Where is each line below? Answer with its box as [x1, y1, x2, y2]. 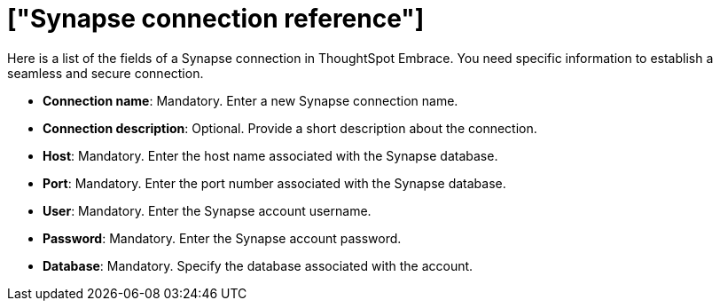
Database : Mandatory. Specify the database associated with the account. [43, 257, 473, 273]
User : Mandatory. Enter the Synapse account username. [43, 202, 372, 218]
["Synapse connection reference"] [7, 4, 425, 34]
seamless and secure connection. [7, 65, 204, 81]
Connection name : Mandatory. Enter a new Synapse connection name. [43, 92, 458, 108]
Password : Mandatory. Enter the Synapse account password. [43, 230, 402, 246]
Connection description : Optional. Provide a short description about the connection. [43, 120, 537, 136]
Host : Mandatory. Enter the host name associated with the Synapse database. [43, 147, 498, 163]
